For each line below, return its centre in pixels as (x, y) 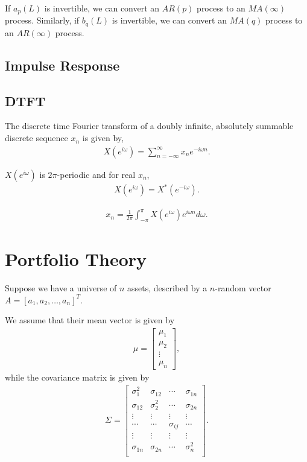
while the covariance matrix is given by (77, 377)
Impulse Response (62, 65)
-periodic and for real (96, 174)
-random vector (243, 288)
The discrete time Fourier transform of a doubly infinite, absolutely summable (149, 126)
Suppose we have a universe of (61, 288)
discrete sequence (36, 138)
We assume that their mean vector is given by (90, 320)
